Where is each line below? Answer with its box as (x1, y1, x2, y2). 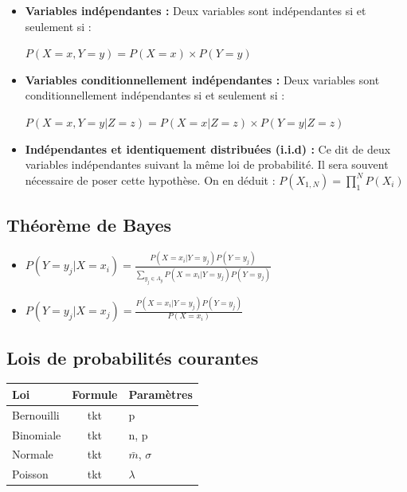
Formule (72, 385, 118, 402)
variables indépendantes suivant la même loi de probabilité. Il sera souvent (25, 156, 389, 173)
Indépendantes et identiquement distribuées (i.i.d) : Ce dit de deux (25, 140, 391, 157)
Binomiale (12, 426, 61, 443)
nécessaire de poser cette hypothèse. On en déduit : (25, 171, 276, 188)
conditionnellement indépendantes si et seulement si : (25, 87, 285, 103)
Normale (12, 446, 53, 463)
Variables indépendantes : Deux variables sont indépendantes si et (25, 2, 366, 18)
